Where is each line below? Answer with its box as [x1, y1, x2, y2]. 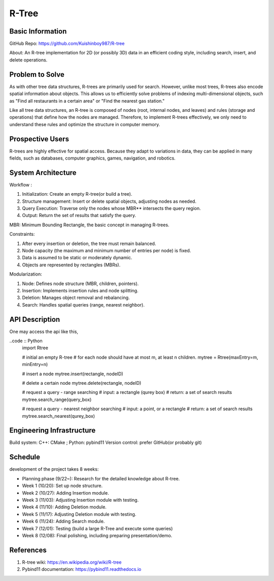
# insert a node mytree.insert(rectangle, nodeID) [22, 371, 124, 377]
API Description [9, 315, 60, 324]
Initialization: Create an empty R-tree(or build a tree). [22, 191, 132, 197]
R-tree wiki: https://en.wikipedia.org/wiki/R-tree [22, 559, 122, 565]
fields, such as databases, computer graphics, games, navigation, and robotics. [9, 155, 176, 161]
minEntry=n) [22, 361, 48, 368]
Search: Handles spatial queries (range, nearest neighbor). [22, 301, 145, 308]
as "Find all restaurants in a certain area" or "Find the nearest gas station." [9, 98, 165, 104]
